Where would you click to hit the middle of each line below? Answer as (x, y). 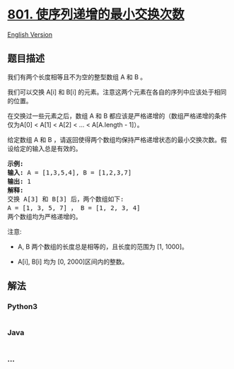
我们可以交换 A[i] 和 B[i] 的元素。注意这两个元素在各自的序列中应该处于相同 (117, 92)
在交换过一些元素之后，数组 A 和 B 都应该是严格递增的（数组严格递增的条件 (117, 116)
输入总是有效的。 (57, 148)
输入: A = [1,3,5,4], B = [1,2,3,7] (70, 172)
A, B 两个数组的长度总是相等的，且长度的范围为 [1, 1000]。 (103, 246)
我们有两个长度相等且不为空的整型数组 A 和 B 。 (77, 77)
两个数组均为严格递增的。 (45, 217)
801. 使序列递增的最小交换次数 (96, 14)
